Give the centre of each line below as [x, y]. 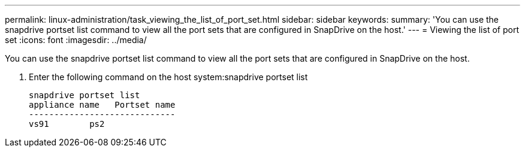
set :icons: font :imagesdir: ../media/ [76, 40]
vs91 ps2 [67, 124]
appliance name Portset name [102, 105]
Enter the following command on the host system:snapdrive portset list [168, 77]
